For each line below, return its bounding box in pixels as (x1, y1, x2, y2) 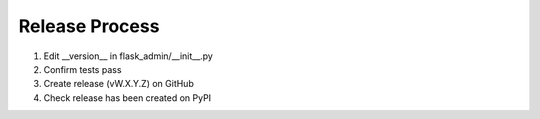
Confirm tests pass (43, 63, 122, 75)
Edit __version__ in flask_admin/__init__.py (43, 50, 214, 62)
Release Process (18, 15, 160, 37)
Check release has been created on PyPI (43, 91, 212, 104)
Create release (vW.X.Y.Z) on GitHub (43, 78, 194, 90)
